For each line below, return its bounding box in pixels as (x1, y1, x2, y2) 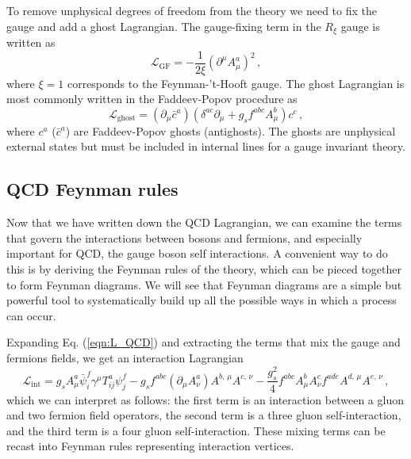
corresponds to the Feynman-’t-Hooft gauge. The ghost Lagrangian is (67, 75, 405, 91)
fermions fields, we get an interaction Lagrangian (6, 350, 244, 366)
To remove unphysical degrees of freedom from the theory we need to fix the (6, 2, 377, 18)
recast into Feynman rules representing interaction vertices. (6, 438, 294, 454)
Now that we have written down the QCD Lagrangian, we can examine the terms (6, 214, 402, 231)
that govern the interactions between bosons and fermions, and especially (6, 229, 363, 246)
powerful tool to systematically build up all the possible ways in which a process (6, 292, 397, 308)
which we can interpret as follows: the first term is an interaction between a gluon (6, 391, 404, 407)
